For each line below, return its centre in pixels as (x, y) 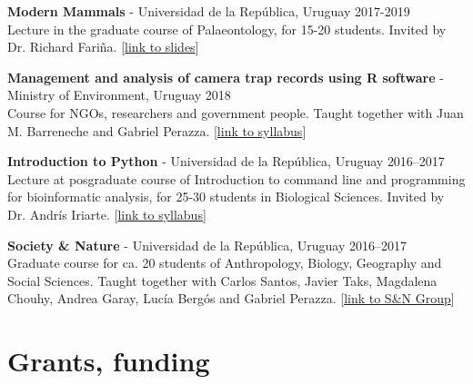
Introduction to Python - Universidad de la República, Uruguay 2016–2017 (226, 161)
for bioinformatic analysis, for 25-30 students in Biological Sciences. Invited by (226, 197)
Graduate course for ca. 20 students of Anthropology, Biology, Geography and (225, 263)
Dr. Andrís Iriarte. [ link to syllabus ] (107, 214)
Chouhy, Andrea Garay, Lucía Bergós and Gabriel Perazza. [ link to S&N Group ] (231, 298)
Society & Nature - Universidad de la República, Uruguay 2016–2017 (207, 245)
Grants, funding (109, 361)
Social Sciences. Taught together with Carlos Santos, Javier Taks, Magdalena (222, 280)
